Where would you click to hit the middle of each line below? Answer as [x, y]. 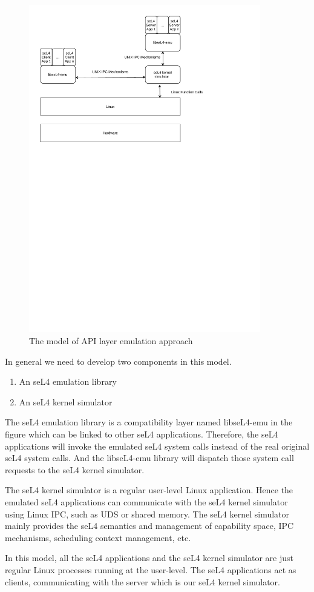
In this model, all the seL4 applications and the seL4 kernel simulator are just [149, 558]
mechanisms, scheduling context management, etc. [98, 537]
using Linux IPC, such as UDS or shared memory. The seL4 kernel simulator [147, 514]
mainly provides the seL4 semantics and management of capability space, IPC [149, 526]
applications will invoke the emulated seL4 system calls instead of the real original [157, 446]
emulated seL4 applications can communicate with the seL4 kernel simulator [146, 501]
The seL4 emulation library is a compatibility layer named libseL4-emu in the [149, 422]
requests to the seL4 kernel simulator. [75, 469]
